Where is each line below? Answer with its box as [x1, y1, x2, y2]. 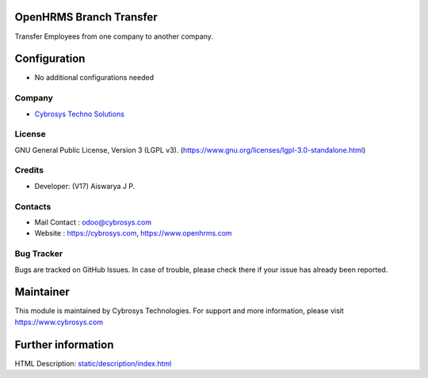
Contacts [14, 201, 52, 212]
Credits [14, 164, 44, 176]
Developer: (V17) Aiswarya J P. [34, 181, 136, 191]
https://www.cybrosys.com [14, 317, 103, 327]
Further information [14, 338, 114, 351]
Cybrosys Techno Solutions [34, 109, 124, 119]
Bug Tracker [14, 248, 63, 259]
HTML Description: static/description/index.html [14, 358, 172, 368]
